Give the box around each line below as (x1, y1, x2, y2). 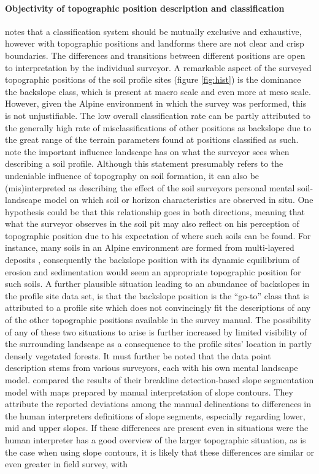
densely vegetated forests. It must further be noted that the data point (5, 349, 271, 362)
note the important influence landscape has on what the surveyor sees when (5, 145, 290, 158)
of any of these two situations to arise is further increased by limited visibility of (5, 325, 307, 338)
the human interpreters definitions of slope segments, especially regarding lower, (5, 409, 306, 422)
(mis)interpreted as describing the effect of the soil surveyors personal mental (5, 181, 295, 194)
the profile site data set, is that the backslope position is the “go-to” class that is (5, 289, 309, 302)
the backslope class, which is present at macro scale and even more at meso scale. (5, 85, 311, 97)
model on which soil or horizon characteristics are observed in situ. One (44, 193, 313, 206)
